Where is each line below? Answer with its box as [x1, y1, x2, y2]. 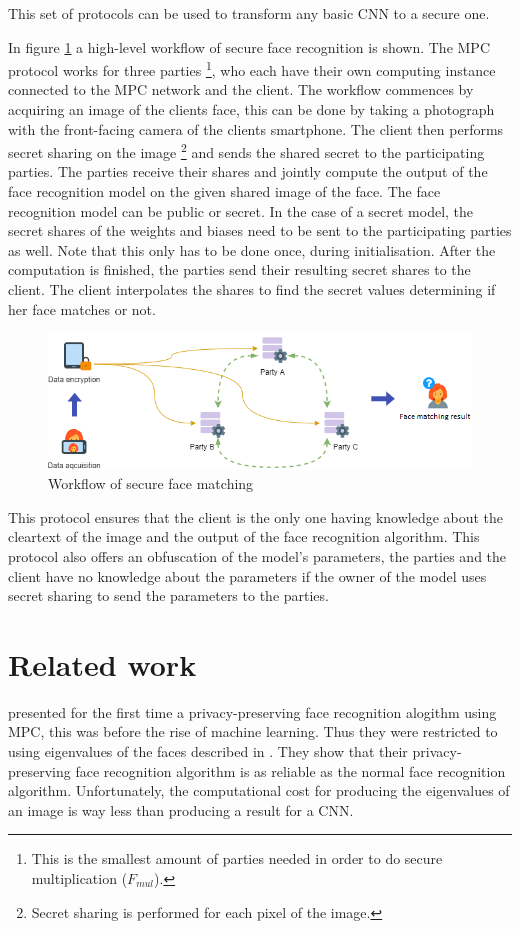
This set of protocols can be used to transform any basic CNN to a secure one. [8, 3, 490, 23]
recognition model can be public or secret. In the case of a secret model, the [8, 200, 474, 221]
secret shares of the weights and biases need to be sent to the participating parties [8, 220, 512, 241]
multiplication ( [31, 868, 128, 889]
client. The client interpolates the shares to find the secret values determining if [8, 279, 496, 300]
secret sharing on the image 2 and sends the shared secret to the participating [8, 139, 485, 162]
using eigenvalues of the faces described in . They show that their [8, 741, 408, 762]
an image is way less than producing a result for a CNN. [8, 799, 354, 820]
